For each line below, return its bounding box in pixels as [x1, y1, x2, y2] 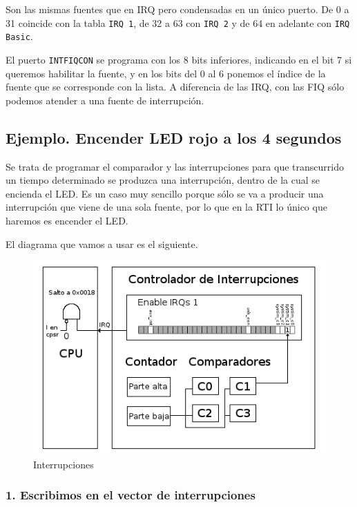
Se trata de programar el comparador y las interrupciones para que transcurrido [6, 159, 344, 173]
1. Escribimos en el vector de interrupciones [6, 486, 255, 504]
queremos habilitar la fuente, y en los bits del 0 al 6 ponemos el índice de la [6, 66, 326, 80]
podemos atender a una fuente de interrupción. [6, 93, 204, 107]
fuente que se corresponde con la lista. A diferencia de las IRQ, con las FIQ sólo [6, 79, 345, 94]
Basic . [6, 29, 33, 44]
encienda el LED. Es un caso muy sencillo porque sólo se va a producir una [6, 186, 324, 200]
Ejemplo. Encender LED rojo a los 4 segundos [6, 126, 342, 148]
